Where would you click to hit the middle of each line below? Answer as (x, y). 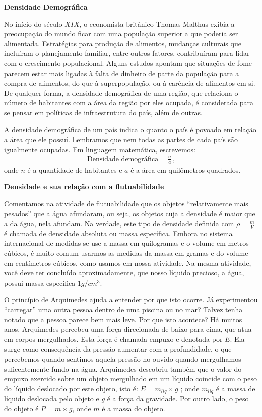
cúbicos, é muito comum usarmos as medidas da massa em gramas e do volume (126, 253)
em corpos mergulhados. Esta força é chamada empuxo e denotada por (113, 339)
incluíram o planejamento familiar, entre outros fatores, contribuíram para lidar (127, 53)
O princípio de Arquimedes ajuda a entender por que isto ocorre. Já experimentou (131, 299)
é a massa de (236, 388)
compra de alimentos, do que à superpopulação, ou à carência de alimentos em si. (130, 83)
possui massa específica (40, 282)
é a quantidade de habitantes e (75, 169)
